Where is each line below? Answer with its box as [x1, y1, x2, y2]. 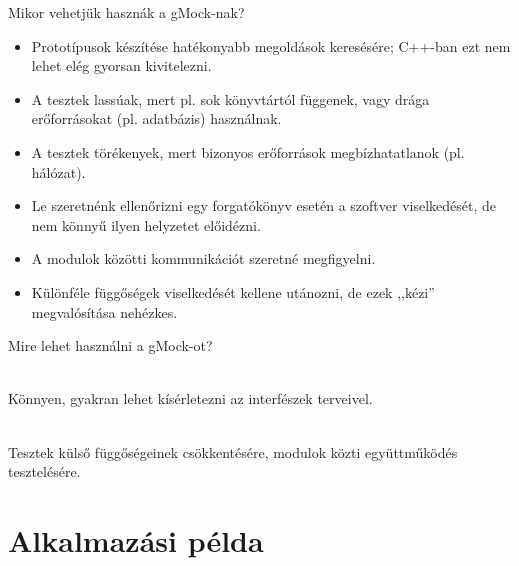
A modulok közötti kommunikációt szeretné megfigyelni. [31, 248, 376, 269]
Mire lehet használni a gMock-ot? [8, 335, 213, 356]
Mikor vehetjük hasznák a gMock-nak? [8, 2, 245, 22]
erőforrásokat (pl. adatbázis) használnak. [31, 108, 282, 129]
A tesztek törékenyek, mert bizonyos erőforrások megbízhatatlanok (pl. [31, 141, 465, 162]
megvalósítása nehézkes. [31, 301, 178, 322]
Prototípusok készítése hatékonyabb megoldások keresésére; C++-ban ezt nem [31, 35, 511, 56]
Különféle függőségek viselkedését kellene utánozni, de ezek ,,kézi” [31, 281, 435, 302]
